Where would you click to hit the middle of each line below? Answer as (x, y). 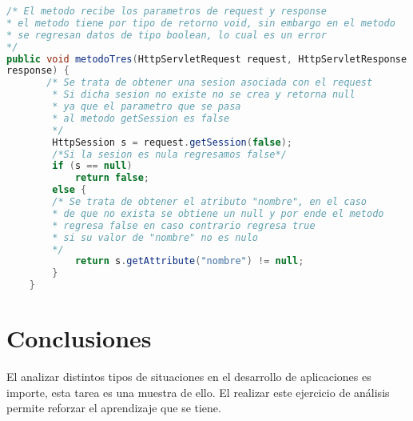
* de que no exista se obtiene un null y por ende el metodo (218, 213)
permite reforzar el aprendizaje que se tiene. (114, 408)
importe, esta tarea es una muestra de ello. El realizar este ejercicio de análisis (198, 392)
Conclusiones (79, 338)
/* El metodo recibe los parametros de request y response (167, 11)
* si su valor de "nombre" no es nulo (155, 237)
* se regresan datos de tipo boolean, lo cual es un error (167, 35)
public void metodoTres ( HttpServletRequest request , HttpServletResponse (207, 59)
